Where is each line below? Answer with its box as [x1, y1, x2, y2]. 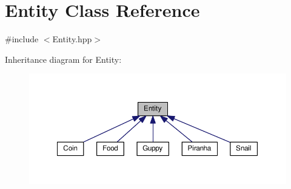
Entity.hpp [52, 33, 92, 45]
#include [5, 33, 39, 45]
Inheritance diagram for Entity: [5, 53, 122, 65]
